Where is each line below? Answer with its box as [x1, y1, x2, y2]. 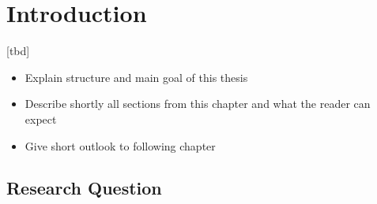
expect [25, 110, 57, 127]
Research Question [6, 176, 162, 200]
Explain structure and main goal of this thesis [25, 69, 248, 85]
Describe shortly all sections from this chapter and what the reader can [25, 95, 371, 112]
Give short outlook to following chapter [25, 137, 216, 154]
